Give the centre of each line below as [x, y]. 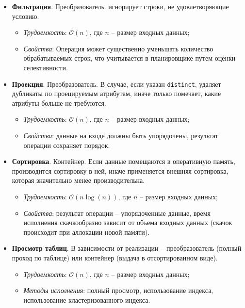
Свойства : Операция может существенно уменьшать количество [118, 48]
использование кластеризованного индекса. [87, 300]
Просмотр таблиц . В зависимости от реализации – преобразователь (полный [127, 248]
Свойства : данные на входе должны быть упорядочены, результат [121, 135]
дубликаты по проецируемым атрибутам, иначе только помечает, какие [116, 93]
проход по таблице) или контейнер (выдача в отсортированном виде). [115, 257]
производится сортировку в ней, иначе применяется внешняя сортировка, [120, 170]
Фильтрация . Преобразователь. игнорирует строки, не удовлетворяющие [120, 6]
